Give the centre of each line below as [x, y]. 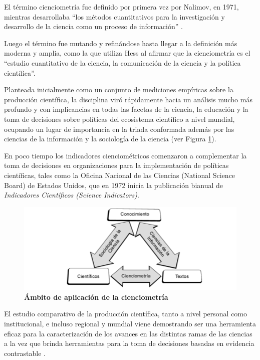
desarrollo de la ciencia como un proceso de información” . [93, 26]
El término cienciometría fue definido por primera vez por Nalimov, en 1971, [121, 7]
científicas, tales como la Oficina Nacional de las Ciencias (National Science [120, 175]
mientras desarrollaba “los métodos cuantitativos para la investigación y [114, 16]
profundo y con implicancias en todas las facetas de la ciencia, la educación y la [126, 109]
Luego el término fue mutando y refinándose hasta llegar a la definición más [121, 43]
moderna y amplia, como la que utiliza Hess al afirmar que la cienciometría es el [127, 53]
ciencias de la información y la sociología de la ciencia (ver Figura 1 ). [110, 139]
